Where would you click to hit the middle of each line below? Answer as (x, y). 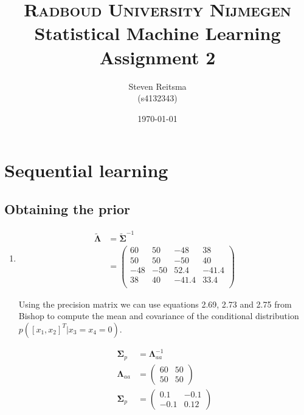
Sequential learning (86, 170)
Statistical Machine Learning (157, 33)
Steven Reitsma (157, 86)
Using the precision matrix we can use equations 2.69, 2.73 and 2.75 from (155, 304)
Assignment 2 (157, 57)
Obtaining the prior (67, 208)
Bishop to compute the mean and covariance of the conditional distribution (159, 316)
